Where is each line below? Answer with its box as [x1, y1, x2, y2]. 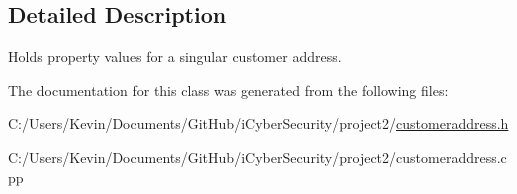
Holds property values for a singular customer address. [8, 46, 342, 67]
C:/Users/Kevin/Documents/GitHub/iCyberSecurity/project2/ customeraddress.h [8, 113, 509, 134]
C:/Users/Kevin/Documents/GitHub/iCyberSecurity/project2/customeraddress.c [8, 146, 507, 167]
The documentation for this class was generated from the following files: [8, 79, 449, 100]
